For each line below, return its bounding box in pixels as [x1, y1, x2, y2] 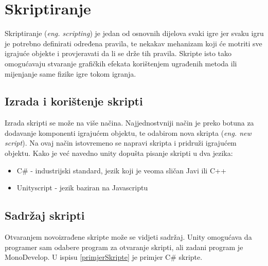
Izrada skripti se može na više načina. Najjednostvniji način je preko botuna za [5, 117, 254, 128]
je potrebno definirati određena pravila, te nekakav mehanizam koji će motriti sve [5, 38, 262, 48]
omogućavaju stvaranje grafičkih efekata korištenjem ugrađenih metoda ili [5, 58, 237, 68]
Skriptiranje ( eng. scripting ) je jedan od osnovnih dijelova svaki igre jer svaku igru [5, 28, 264, 39]
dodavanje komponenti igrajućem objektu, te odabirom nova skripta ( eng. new [5, 127, 252, 138]
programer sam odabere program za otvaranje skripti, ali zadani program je [5, 241, 243, 252]
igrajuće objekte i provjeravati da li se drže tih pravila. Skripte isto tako [5, 48, 232, 59]
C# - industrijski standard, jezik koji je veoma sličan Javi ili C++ [16, 165, 226, 175]
